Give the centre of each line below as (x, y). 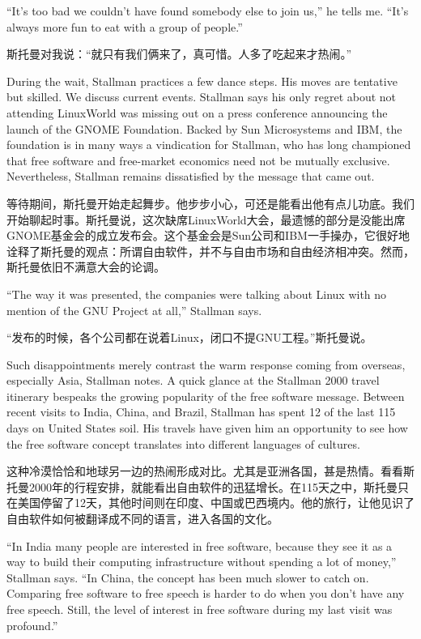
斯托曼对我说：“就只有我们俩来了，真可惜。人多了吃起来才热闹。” (179, 54)
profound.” (32, 625)
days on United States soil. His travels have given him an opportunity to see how (207, 428)
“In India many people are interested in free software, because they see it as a (200, 545)
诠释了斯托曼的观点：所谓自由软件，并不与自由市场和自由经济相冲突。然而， (210, 251)
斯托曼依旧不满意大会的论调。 (86, 267)
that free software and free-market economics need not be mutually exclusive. (198, 160)
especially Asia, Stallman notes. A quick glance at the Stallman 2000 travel (193, 380)
